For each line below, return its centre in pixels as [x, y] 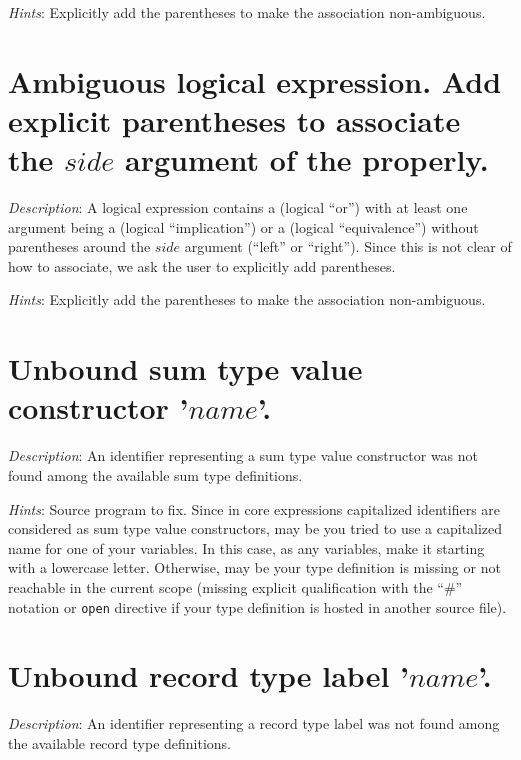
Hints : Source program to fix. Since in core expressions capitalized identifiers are [254, 508]
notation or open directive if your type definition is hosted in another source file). [257, 606]
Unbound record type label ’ [208, 675]
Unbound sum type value [185, 368]
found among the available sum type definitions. [155, 474]
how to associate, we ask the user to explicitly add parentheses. [202, 265]
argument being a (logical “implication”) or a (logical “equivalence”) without [243, 226]
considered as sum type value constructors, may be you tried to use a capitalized [255, 528]
